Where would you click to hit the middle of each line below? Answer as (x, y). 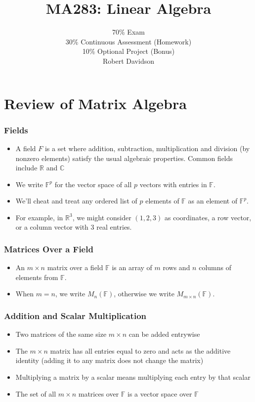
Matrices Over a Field (49, 249)
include (26, 168)
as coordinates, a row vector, (208, 217)
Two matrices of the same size (61, 334)
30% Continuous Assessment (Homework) (128, 41)
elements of (162, 201)
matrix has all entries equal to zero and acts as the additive (140, 350)
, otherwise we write (144, 294)
